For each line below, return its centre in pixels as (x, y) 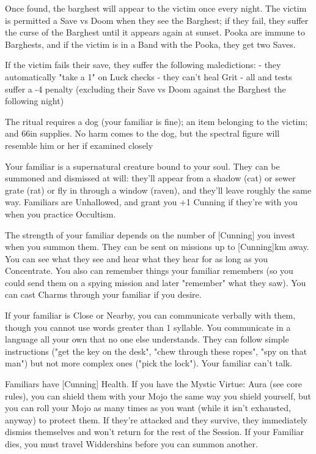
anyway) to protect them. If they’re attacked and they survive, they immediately (156, 419)
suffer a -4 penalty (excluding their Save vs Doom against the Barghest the (145, 89)
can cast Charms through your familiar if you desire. (103, 294)
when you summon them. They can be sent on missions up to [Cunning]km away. (157, 247)
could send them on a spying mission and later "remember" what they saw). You (156, 282)
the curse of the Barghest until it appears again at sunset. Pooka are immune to (155, 32)
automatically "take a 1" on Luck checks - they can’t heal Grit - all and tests (149, 76)
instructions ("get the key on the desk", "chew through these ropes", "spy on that (156, 351)
